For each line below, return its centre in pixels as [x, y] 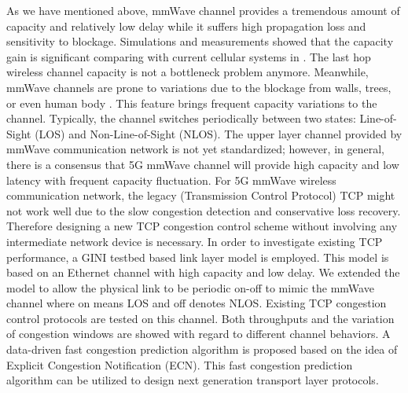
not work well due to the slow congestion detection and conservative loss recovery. [204, 210]
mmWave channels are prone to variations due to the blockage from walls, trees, [199, 87]
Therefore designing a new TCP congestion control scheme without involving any [202, 226]
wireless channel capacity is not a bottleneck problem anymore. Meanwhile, [187, 72]
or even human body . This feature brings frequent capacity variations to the [192, 103]
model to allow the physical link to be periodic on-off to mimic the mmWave [190, 287]
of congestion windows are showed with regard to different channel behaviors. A [198, 334]
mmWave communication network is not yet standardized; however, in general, [195, 149]
